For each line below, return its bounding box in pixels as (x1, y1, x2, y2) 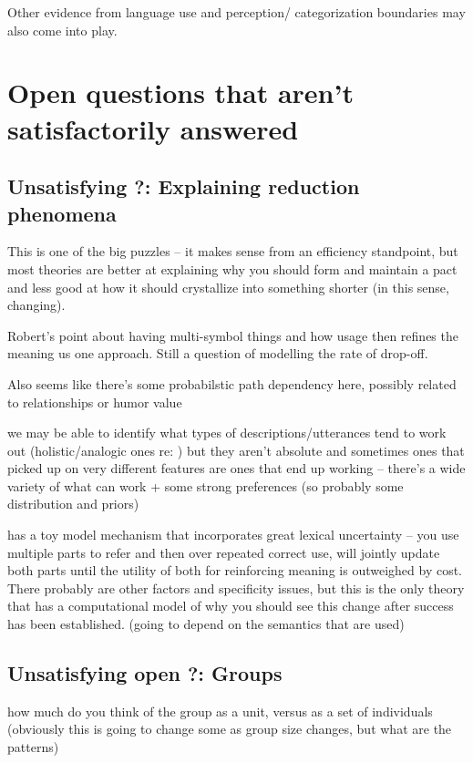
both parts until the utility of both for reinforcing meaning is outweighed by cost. (7, 561, 462, 580)
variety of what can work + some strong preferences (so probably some (7, 476, 404, 495)
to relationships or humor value (7, 392, 182, 411)
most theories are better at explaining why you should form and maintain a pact (7, 259, 458, 278)
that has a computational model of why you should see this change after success (7, 596, 454, 615)
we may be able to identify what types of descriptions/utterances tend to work (7, 423, 447, 442)
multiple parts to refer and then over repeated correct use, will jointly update (7, 542, 440, 562)
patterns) (7, 737, 59, 757)
